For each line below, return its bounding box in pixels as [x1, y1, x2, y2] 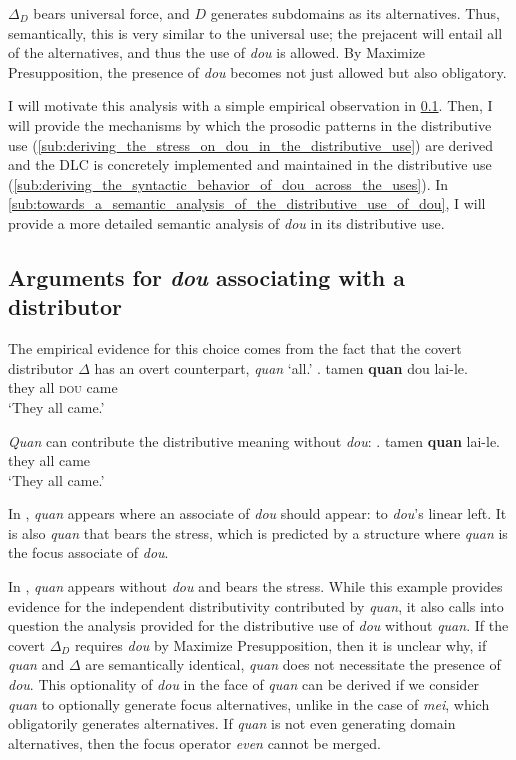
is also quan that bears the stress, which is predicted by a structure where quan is [8, 522, 508, 543]
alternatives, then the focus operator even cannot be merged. [8, 732, 381, 753]
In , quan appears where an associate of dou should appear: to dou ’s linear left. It [8, 503, 507, 524]
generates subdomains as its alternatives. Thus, [210, 3, 500, 23]
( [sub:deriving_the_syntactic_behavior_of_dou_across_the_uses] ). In [8, 173, 449, 194]
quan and [8, 654, 65, 675]
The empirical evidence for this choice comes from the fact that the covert [8, 338, 462, 359]
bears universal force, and [33, 3, 190, 23]
